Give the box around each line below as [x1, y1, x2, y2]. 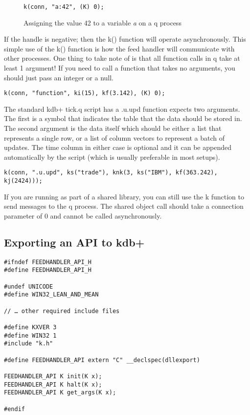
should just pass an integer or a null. [4, 72, 114, 82]
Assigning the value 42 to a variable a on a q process [23, 17, 182, 27]
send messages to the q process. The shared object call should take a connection [4, 201, 244, 211]
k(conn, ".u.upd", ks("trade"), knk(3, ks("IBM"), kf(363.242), [4, 169, 218, 176]
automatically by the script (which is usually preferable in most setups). [4, 151, 220, 162]
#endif [4, 405, 25, 413]
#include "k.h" [4, 340, 53, 347]
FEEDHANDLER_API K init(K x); [4, 372, 102, 380]
